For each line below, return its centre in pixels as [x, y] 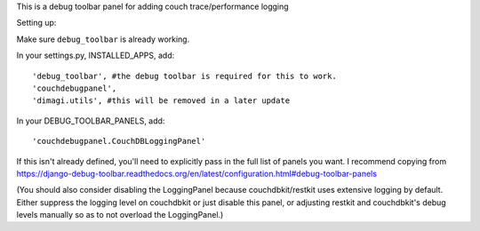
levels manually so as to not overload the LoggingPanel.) [120, 215]
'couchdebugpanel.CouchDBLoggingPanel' [119, 141]
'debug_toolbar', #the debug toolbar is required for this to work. [184, 76]
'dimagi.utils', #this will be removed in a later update [161, 101]
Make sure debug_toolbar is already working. [103, 39]
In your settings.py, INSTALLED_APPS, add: [96, 56]
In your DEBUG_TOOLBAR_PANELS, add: [91, 121]
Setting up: [36, 23]
